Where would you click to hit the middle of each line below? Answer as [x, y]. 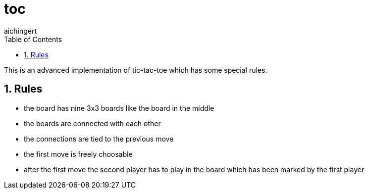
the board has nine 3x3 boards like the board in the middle [119, 108]
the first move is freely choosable [78, 154]
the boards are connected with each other [92, 123]
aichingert [21, 31]
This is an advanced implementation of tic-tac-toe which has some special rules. [136, 70]
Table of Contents [33, 39]
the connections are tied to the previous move [99, 139]
